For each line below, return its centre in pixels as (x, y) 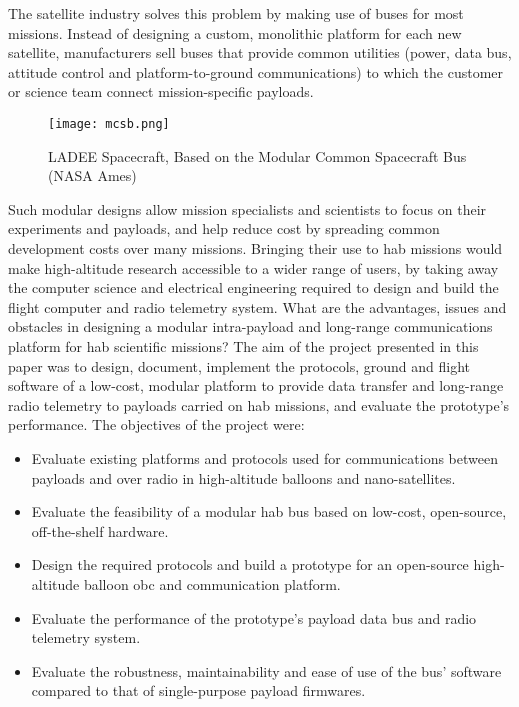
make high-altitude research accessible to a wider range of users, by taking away (253, 267)
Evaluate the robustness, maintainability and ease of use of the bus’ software (266, 670)
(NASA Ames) (92, 175)
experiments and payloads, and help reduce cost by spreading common (224, 228)
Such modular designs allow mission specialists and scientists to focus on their (247, 208)
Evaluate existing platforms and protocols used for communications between (264, 457)
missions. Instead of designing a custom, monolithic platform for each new (235, 32)
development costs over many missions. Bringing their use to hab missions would (255, 248)
